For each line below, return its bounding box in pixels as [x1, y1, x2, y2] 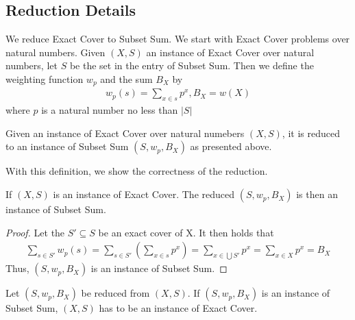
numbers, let [5, 58, 58, 73]
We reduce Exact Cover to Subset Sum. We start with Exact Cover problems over [5, 32, 350, 46]
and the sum [100, 71, 153, 86]
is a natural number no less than [41, 103, 178, 117]
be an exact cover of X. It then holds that [98, 225, 274, 239]
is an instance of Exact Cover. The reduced [53, 187, 235, 201]
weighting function [5, 71, 84, 86]
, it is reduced [282, 125, 340, 140]
